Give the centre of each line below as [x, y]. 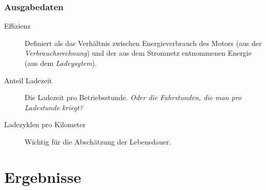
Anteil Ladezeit [28, 80]
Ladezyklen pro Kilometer [45, 124]
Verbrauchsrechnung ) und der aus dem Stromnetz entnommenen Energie [138, 53]
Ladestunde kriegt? [54, 107]
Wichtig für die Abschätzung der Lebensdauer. [98, 141]
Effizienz [17, 26]
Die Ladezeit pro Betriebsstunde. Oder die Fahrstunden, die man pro [133, 97]
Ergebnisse [43, 176]
